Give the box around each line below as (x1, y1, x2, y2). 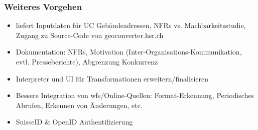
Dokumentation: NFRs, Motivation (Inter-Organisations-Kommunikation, (16, 46, 242, 57)
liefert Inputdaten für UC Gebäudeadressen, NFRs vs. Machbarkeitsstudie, (16, 20, 246, 30)
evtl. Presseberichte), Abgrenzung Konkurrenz (16, 56, 158, 66)
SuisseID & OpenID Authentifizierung (16, 116, 133, 127)
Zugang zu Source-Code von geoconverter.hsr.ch (16, 29, 164, 40)
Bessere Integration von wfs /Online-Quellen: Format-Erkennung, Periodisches (16, 90, 254, 100)
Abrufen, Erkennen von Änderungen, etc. (16, 99, 143, 110)
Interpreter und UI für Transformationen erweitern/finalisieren (16, 73, 209, 83)
